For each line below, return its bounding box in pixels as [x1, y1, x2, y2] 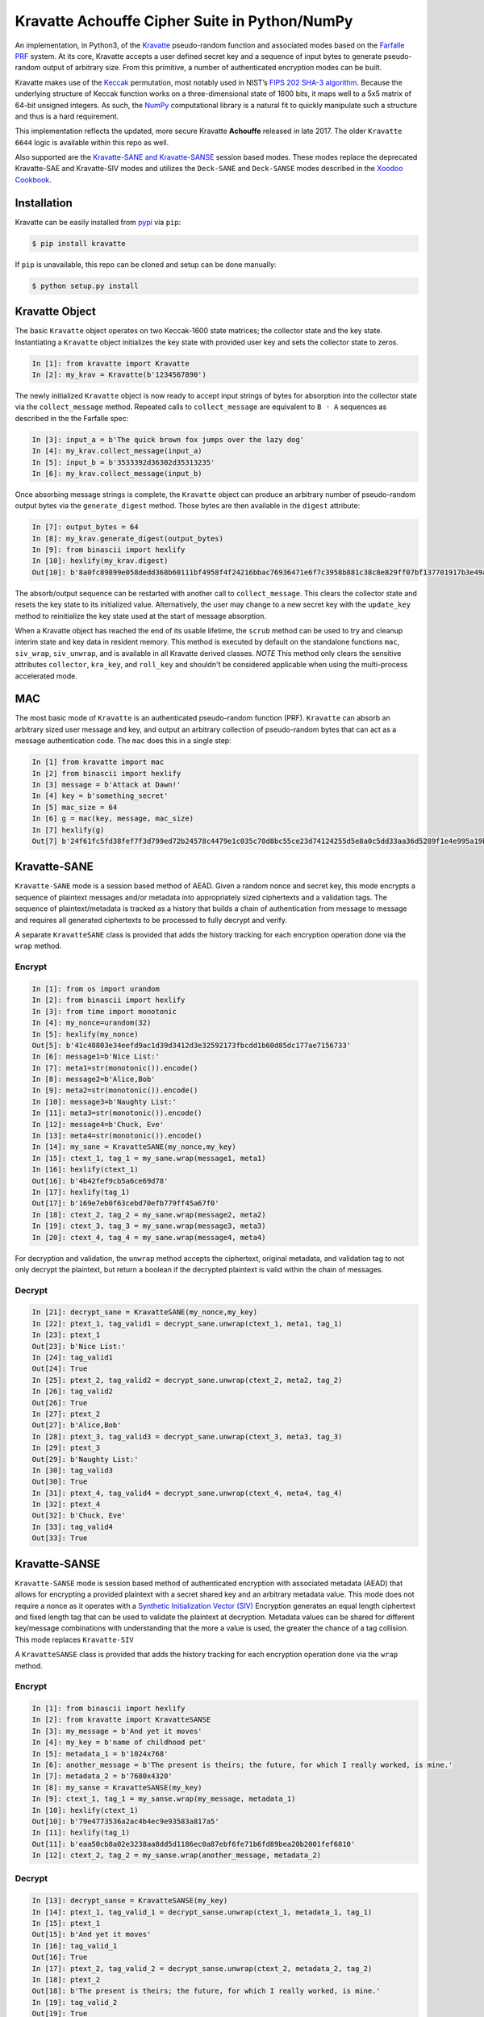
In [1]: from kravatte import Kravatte [31, 359, 190, 368]
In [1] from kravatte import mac [31, 758, 165, 766]
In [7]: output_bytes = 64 [31, 523, 139, 532]
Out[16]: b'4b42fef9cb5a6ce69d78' [31, 1176, 169, 1185]
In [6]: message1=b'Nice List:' [31, 1052, 161, 1061]
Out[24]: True [31, 1364, 88, 1373]
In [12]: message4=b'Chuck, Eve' [31, 1120, 165, 1129]
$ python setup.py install [31, 281, 139, 290]
